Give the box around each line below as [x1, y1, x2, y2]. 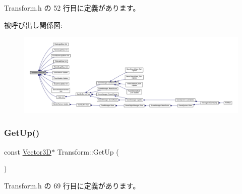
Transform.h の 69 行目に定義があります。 [4, 180, 140, 190]
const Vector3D [4, 146, 52, 157]
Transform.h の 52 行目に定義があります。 [4, 3, 140, 13]
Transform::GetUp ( [57, 146, 119, 157]
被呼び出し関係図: [4, 19, 63, 30]
